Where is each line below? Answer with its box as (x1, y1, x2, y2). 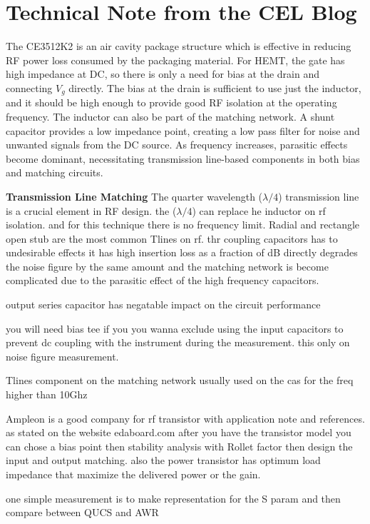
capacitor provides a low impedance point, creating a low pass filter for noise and (6, 123, 360, 138)
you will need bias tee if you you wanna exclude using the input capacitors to (6, 321, 344, 336)
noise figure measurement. (6, 348, 119, 363)
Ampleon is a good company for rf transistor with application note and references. (6, 410, 365, 425)
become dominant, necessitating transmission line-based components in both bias (6, 151, 360, 166)
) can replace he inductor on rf (192, 203, 326, 218)
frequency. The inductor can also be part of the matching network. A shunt (6, 109, 335, 124)
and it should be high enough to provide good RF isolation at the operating (6, 95, 337, 110)
